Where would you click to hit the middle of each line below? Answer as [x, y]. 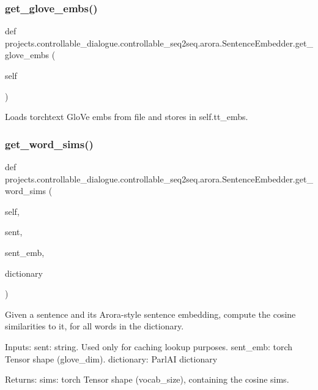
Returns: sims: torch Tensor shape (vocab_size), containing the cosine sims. [147, 379]
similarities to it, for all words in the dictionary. [94, 326]
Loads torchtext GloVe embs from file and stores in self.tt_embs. [127, 117]
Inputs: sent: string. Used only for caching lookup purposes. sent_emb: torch [149, 346]
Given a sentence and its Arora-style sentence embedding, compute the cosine [150, 314]
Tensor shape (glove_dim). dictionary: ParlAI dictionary [111, 358]
